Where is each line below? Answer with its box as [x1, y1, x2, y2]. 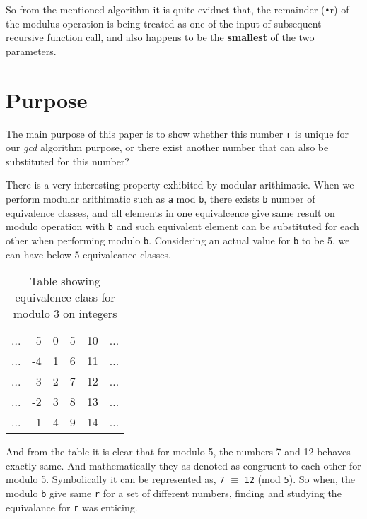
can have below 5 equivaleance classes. [6, 246, 171, 261]
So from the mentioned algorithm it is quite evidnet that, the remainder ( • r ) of [6, 2, 349, 16]
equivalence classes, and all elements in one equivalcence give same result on [6, 205, 335, 220]
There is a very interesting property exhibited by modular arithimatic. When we [6, 177, 354, 192]
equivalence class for [15, 289, 115, 306]
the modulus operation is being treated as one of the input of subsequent [6, 16, 322, 30]
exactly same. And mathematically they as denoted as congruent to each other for [6, 458, 361, 472]
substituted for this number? [6, 153, 129, 168]
